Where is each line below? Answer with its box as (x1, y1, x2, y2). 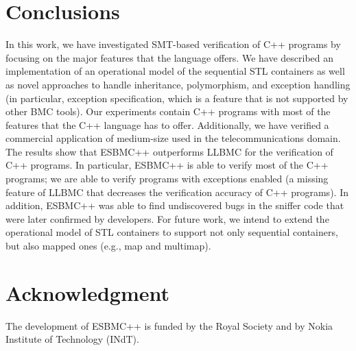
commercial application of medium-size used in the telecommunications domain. (5, 131, 341, 145)
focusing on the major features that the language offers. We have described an (5, 50, 334, 64)
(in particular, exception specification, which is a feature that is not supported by (5, 90, 348, 105)
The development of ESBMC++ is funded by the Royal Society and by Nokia (5, 318, 333, 332)
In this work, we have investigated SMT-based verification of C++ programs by (5, 37, 341, 51)
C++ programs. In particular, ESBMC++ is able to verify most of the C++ (5, 158, 329, 172)
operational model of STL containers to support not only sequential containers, (5, 225, 338, 239)
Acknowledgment (5, 278, 169, 306)
